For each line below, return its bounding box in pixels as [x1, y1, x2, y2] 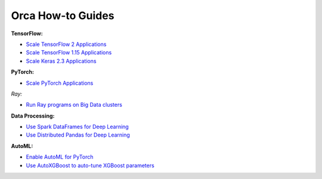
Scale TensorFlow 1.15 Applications [26, 49, 112, 56]
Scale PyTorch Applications [26, 79, 94, 87]
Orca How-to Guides [11, 9, 114, 22]
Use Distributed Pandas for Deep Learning [26, 131, 131, 138]
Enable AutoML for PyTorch [26, 153, 94, 161]
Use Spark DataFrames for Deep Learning [26, 123, 129, 131]
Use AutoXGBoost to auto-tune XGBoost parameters [26, 162, 154, 169]
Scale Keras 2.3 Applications [26, 57, 97, 64]
